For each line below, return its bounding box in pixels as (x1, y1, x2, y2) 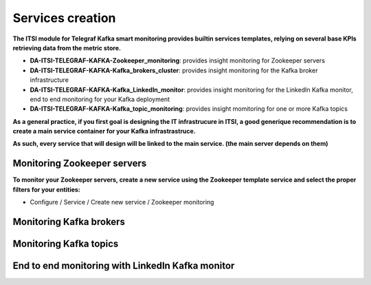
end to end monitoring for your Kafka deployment (30, 95, 170, 103)
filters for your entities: (12, 185, 80, 193)
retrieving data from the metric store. (12, 43, 122, 52)
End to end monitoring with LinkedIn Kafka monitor (12, 260, 235, 271)
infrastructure (30, 76, 69, 84)
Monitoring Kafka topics (12, 237, 119, 249)
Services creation (12, 10, 116, 25)
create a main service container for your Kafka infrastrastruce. (12, 127, 196, 136)
